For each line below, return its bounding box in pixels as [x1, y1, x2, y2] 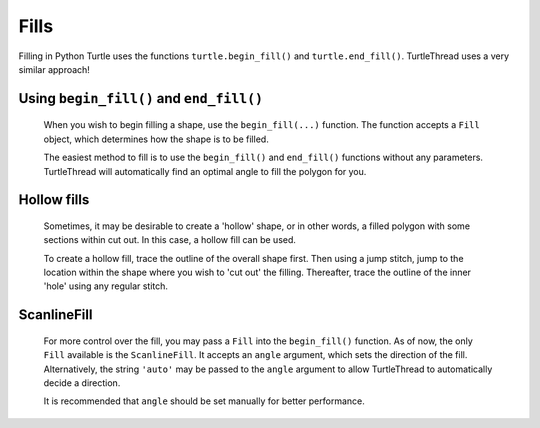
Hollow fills [18, 191, 90, 209]
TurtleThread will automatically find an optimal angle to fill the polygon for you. [43, 165, 367, 177]
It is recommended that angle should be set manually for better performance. [43, 395, 365, 407]
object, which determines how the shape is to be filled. [43, 133, 269, 145]
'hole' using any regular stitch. [43, 280, 169, 292]
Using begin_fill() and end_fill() [18, 90, 264, 107]
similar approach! [18, 63, 90, 75]
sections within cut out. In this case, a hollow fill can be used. [43, 234, 297, 246]
